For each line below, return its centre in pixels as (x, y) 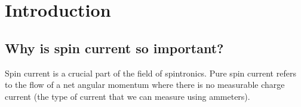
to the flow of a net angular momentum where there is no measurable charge (145, 85)
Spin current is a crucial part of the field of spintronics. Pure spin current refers (150, 73)
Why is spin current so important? (114, 48)
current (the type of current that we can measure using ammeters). (128, 96)
